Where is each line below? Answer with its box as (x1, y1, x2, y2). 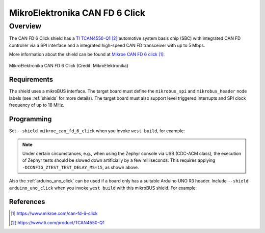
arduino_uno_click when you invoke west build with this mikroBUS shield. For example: (9, 185, 197, 191)
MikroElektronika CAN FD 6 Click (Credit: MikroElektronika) (9, 62, 129, 68)
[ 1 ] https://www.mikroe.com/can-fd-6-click (10, 210, 98, 216)
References (9, 198, 45, 206)
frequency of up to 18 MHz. (9, 102, 65, 108)
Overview (9, 22, 42, 30)
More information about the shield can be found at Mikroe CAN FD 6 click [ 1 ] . (9, 52, 165, 58)
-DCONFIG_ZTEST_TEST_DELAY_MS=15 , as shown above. (22, 164, 139, 170)
